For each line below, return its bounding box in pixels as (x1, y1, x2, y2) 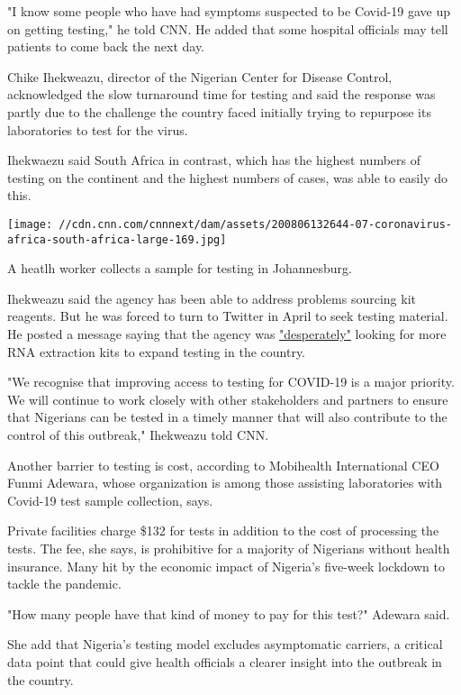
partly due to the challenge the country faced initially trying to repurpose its (7, 102, 431, 121)
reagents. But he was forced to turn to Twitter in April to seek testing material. (7, 306, 448, 325)
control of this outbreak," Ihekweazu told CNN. (7, 425, 269, 444)
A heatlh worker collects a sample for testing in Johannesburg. (7, 259, 352, 278)
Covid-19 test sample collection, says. (7, 490, 213, 509)
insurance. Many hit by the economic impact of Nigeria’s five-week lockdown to (7, 556, 445, 575)
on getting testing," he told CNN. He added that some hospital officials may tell (7, 19, 448, 38)
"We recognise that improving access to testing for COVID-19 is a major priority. (7, 372, 455, 391)
